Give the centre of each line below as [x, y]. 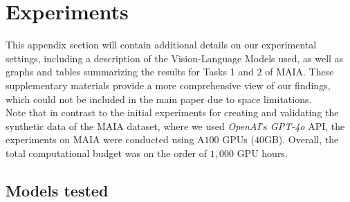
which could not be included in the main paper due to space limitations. [159, 99]
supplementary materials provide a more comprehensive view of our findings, [168, 85]
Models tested [57, 190]
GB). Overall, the [301, 139]
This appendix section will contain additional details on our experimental [161, 45]
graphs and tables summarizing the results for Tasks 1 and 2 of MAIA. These [170, 72]
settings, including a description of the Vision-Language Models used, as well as [175, 58]
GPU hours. [262, 153]
